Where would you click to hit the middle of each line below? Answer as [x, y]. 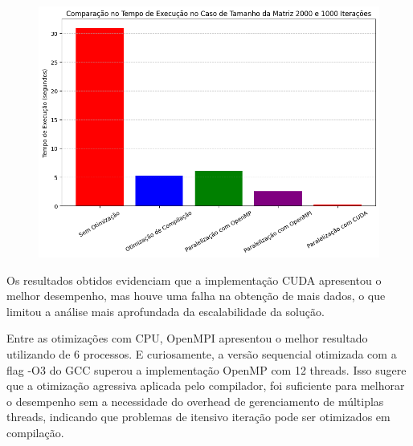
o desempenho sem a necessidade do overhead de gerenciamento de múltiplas [195, 401]
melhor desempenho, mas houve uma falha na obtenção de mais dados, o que [196, 296]
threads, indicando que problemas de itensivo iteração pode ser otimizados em [198, 417]
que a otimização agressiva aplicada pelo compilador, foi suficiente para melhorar [206, 385]
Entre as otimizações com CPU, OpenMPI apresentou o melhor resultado [187, 338]
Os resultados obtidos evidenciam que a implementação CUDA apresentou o [194, 280]
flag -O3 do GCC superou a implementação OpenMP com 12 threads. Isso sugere [206, 369]
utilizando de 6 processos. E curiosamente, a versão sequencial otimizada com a [202, 354]
